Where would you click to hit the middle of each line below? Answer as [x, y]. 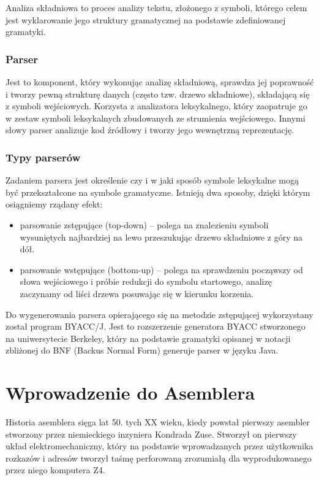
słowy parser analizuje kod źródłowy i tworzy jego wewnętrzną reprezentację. [150, 130]
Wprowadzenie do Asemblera [130, 393]
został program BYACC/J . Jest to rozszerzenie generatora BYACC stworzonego [156, 326]
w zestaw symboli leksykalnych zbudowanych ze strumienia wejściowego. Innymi [156, 118]
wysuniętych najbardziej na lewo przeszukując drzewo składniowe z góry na [161, 237]
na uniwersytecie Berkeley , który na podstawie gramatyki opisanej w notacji [148, 338]
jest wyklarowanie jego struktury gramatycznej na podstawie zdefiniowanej [146, 19]
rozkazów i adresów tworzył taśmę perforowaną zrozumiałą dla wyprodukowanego [159, 458]
